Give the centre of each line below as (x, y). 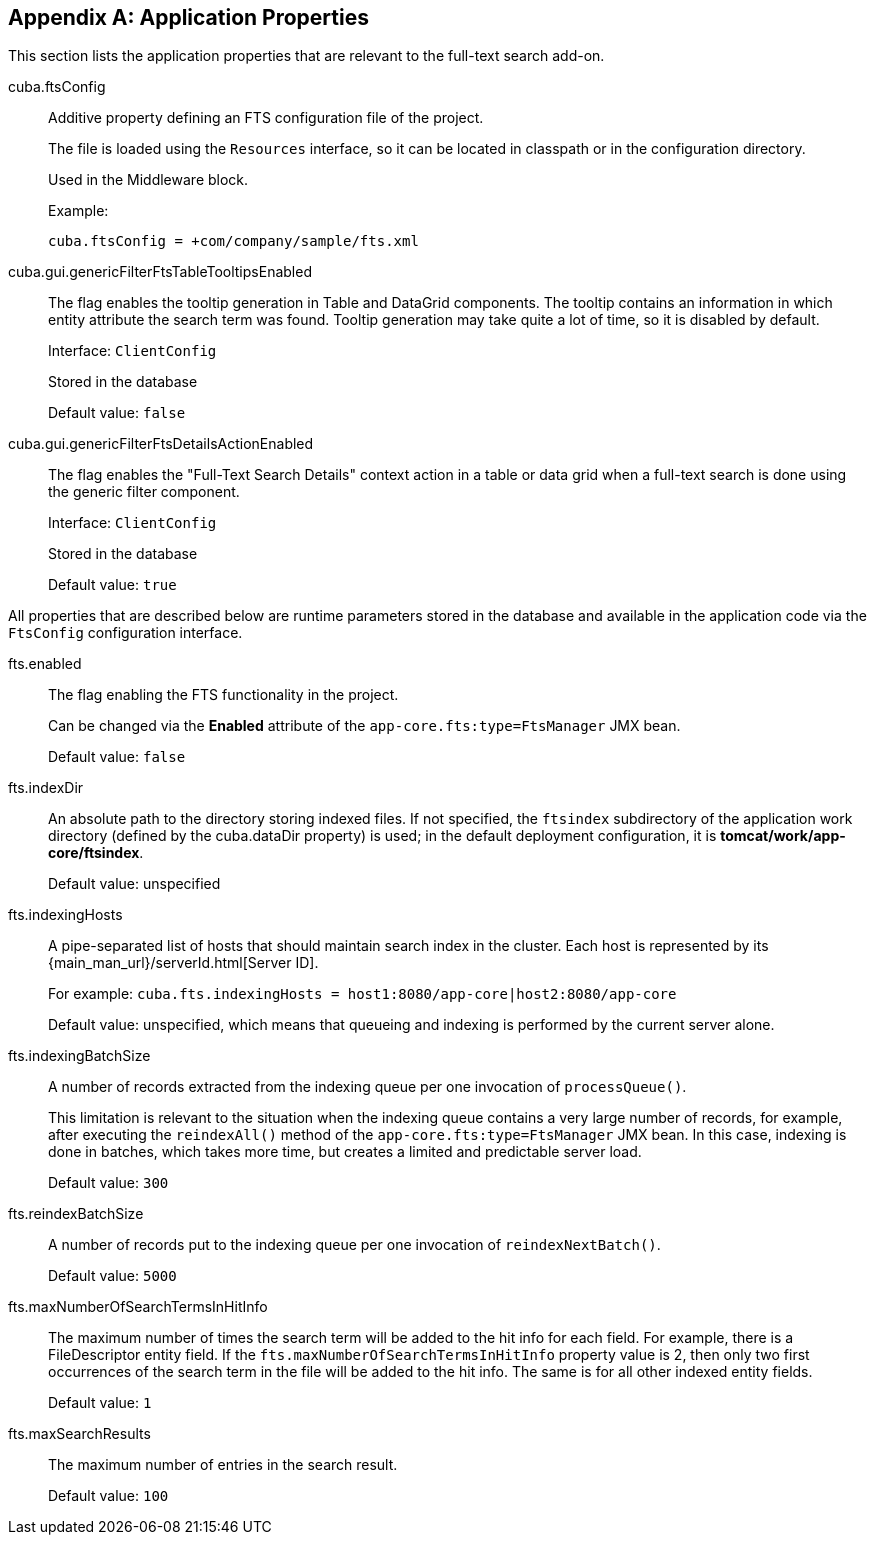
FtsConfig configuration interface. (125, 633)
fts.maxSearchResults (79, 1434)
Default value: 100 (108, 1496)
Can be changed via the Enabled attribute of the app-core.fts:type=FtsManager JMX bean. (364, 726)
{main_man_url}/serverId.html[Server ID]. (183, 963)
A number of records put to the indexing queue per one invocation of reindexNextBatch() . (354, 1245)
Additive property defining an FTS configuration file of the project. (266, 118)
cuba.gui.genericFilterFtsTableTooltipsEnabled (160, 272)
